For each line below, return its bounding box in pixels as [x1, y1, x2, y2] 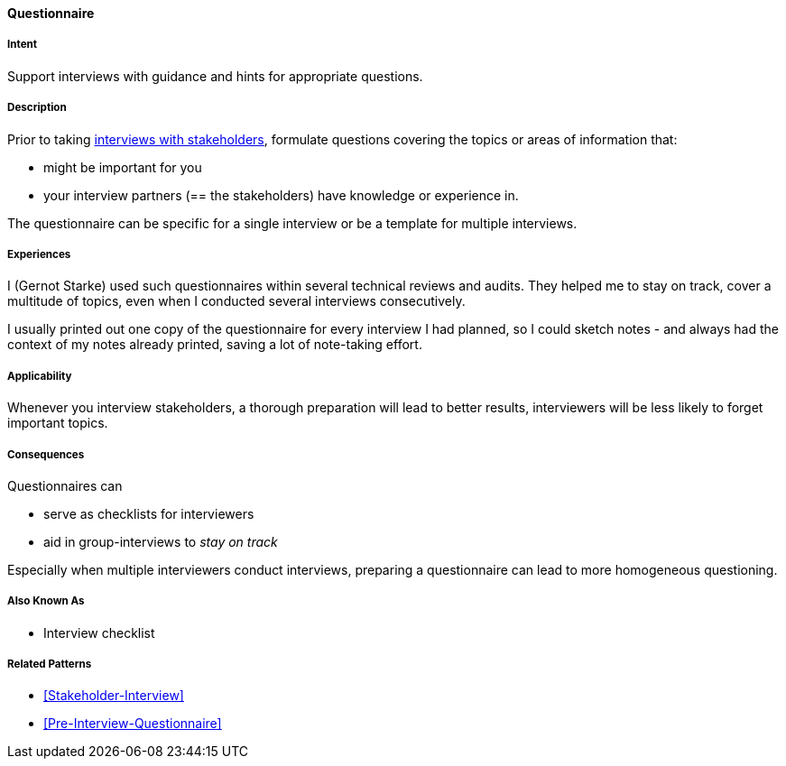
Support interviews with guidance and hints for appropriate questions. [7, 68, 423, 84]
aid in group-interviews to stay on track [43, 533, 278, 549]
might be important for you [43, 159, 202, 175]
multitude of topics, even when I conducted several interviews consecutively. [7, 293, 466, 309]
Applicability [7, 369, 72, 383]
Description [7, 101, 67, 115]
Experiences [7, 247, 71, 261]
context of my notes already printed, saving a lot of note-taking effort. [7, 337, 422, 353]
